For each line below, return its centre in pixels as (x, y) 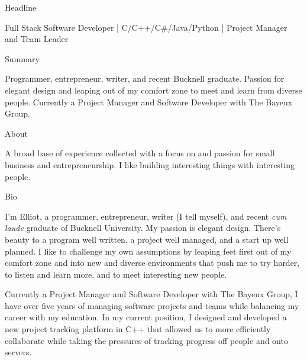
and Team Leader (37, 39)
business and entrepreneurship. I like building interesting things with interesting (150, 164)
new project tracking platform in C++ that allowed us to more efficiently (138, 329)
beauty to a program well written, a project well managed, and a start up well (147, 239)
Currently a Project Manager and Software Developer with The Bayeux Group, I (151, 294)
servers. (18, 352)
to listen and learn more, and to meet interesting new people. (116, 274)
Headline (21, 7)
